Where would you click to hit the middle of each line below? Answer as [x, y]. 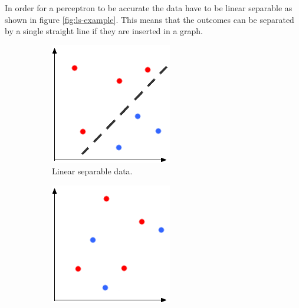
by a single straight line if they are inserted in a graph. [104, 31]
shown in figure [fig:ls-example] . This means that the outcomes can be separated [149, 19]
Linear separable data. [92, 171]
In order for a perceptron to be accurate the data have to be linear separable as [149, 8]
